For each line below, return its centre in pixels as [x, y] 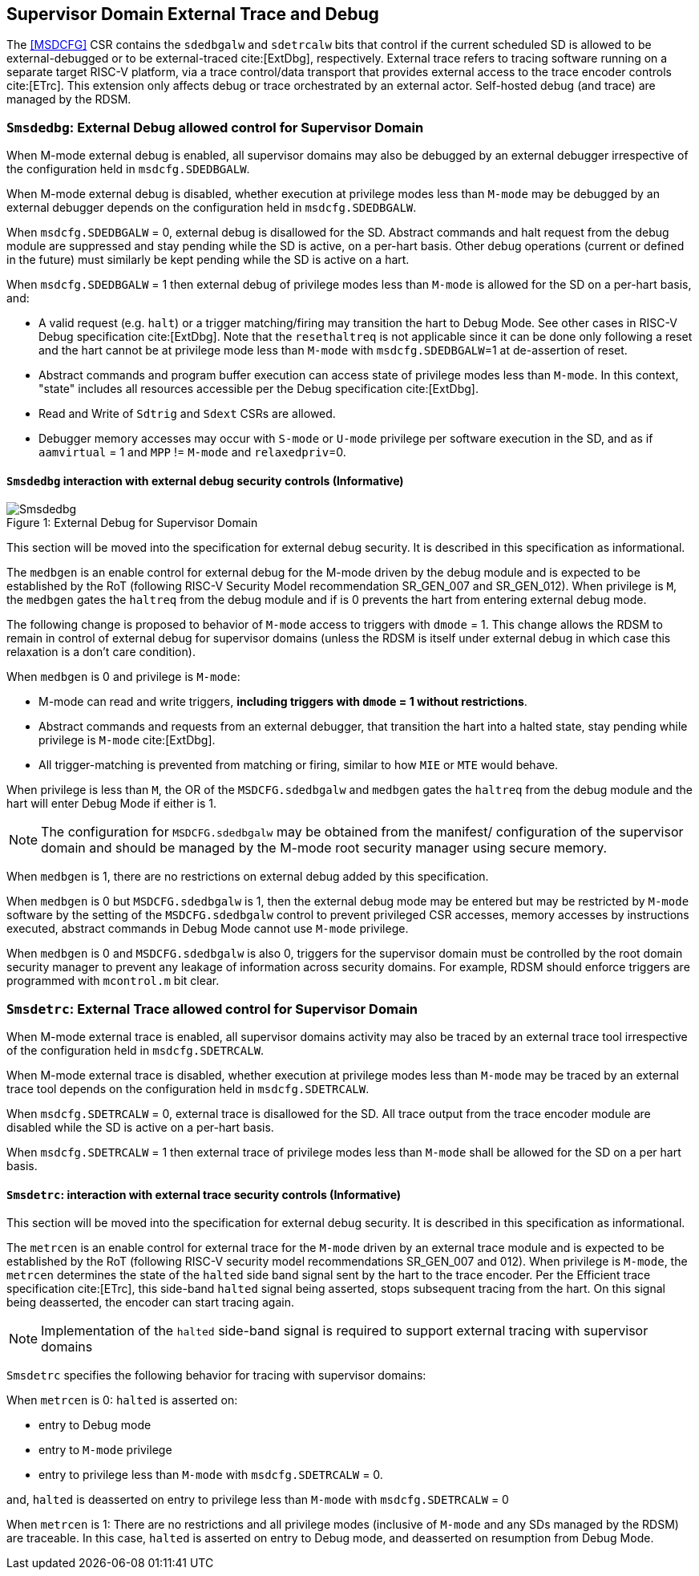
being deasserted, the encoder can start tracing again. [150, 1303]
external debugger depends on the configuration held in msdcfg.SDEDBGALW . [212, 208]
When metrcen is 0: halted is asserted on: [122, 1400]
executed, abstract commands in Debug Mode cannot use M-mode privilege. [208, 929]
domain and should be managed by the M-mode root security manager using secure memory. [324, 848]
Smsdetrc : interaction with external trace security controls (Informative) [204, 1194]
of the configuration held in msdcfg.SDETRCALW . [135, 1051]
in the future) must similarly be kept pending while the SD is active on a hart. [208, 260]
